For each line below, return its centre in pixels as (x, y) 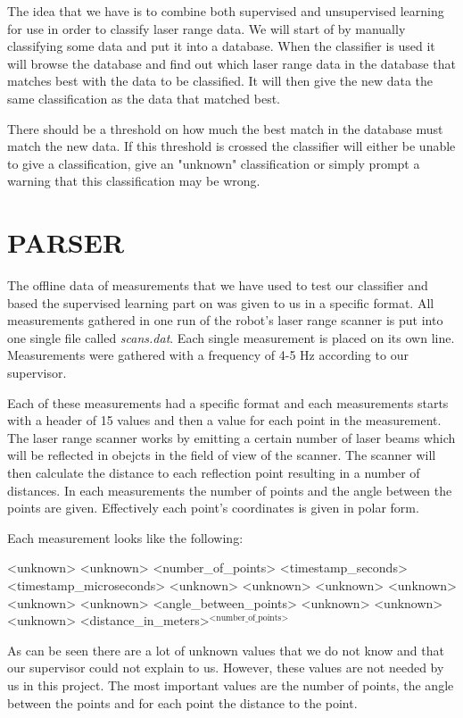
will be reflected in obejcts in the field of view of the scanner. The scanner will (222, 455)
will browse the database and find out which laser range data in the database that (231, 63)
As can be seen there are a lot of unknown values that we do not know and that (226, 650)
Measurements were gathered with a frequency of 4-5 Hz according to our (208, 355)
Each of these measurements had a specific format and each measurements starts (228, 402)
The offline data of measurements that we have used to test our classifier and (218, 285)
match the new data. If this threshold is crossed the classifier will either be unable (231, 146)
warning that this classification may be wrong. (134, 181)
